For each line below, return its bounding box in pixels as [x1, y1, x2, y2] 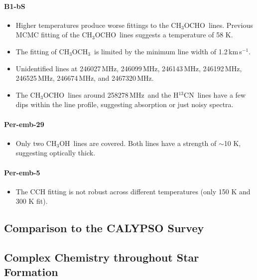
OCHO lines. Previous [184, 19, 253, 30]
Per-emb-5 [4, 167, 40, 177]
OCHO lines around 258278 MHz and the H [43, 89, 179, 100]
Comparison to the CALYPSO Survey [4, 220, 204, 236]
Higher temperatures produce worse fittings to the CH [15, 19, 181, 30]
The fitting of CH [15, 46, 70, 56]
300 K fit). [15, 196, 48, 206]
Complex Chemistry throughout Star [4, 250, 199, 265]
